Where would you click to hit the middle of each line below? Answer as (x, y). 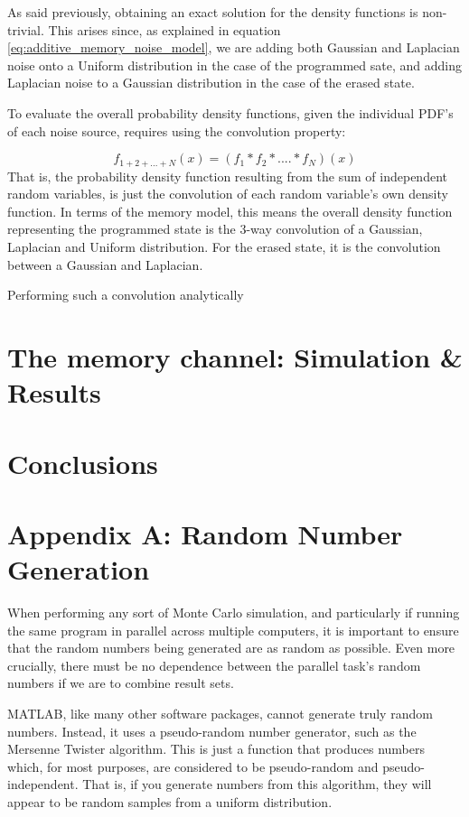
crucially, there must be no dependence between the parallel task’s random (214, 665)
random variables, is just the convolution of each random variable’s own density (228, 194)
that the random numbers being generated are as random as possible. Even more (231, 648)
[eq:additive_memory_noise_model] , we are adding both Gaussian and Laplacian (234, 47)
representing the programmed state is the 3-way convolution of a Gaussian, (215, 229)
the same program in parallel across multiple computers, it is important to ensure (233, 630)
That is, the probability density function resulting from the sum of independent (227, 176)
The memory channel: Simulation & (235, 356)
